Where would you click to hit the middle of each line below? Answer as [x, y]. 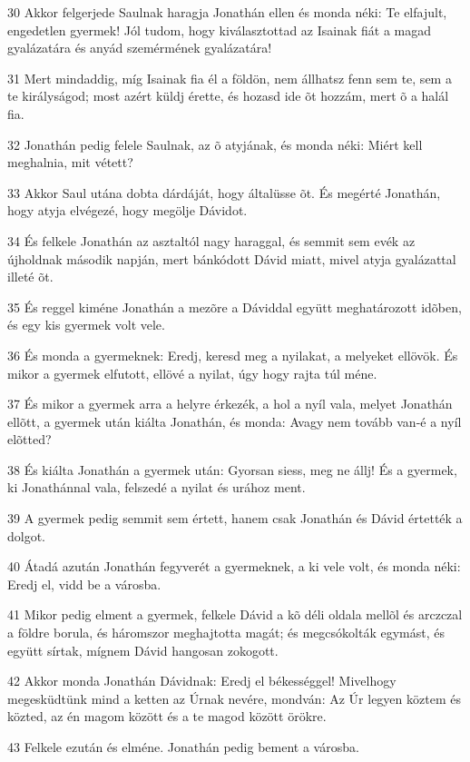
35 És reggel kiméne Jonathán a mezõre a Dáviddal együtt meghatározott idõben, [235, 307]
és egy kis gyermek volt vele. [86, 325]
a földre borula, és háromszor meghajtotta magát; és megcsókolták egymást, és [226, 633]
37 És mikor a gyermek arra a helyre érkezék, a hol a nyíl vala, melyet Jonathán [230, 404]
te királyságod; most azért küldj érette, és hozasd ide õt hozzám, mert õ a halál [228, 96]
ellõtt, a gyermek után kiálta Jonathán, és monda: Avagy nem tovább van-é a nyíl [235, 421]
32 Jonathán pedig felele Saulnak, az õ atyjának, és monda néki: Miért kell [215, 144]
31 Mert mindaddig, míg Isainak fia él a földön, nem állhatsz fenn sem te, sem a [230, 78]
